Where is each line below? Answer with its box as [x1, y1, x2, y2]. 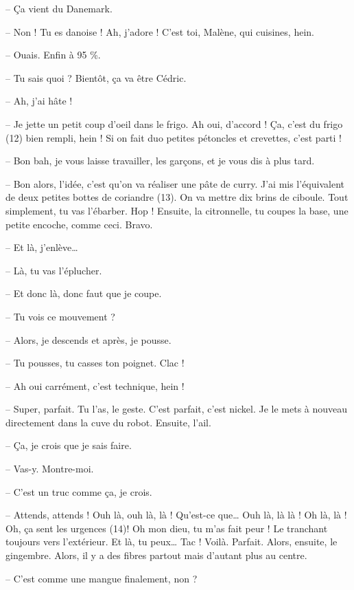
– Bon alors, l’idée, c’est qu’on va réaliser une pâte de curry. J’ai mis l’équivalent [5, 176, 344, 190]
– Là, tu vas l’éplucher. [5, 263, 102, 277]
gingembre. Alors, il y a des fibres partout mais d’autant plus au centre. [5, 548, 307, 562]
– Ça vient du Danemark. [5, 1, 113, 15]
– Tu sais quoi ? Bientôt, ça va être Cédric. [5, 70, 187, 85]
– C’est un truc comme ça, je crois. [5, 484, 152, 499]
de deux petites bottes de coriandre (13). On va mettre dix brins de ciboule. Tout [5, 190, 349, 204]
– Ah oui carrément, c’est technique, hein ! [5, 378, 185, 393]
